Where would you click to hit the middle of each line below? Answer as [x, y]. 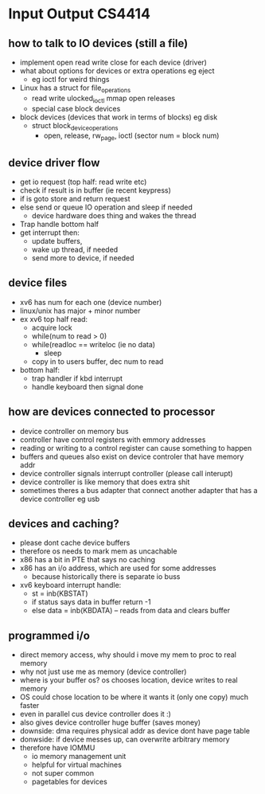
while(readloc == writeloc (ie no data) [94, 344]
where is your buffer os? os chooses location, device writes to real [129, 680]
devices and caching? [64, 524]
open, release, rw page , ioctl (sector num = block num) [131, 137]
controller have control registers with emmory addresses [113, 440]
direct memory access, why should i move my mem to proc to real [128, 655]
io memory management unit [79, 757]
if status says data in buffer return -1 [91, 602]
